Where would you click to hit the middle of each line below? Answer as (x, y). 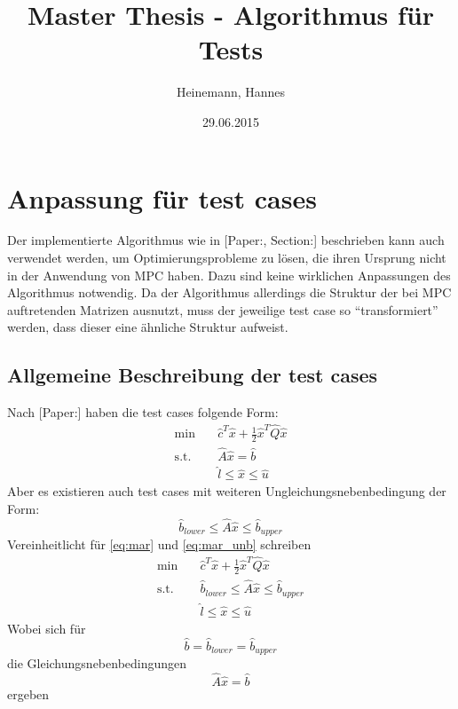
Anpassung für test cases (162, 197)
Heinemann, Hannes (231, 92)
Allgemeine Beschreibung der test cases (193, 375)
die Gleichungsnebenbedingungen (97, 663)
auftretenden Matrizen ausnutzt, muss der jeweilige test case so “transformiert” (223, 309)
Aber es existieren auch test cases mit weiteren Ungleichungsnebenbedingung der (227, 491)
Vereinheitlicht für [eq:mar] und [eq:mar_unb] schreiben (159, 544)
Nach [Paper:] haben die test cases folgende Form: (143, 412)
